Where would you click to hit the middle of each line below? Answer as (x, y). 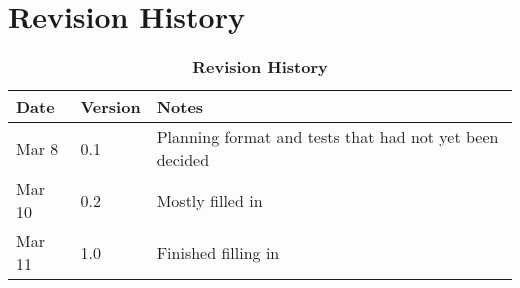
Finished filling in (218, 252)
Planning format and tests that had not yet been (327, 137)
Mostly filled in (209, 200)
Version (110, 107)
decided (183, 160)
